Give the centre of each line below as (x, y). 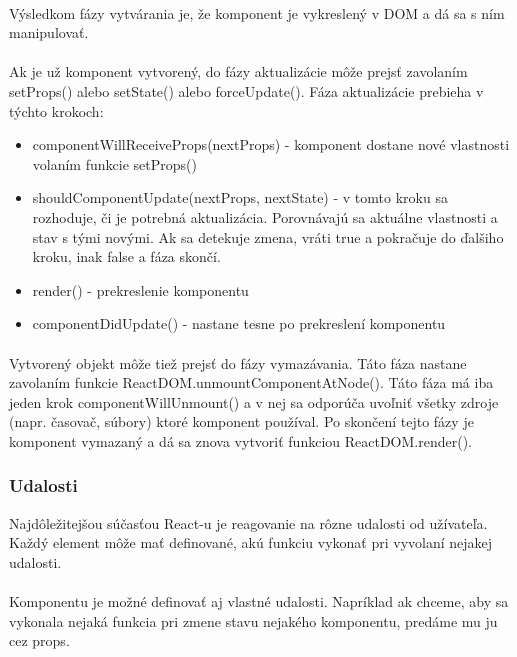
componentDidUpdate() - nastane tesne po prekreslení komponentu (239, 323)
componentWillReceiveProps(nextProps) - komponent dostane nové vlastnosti (271, 144)
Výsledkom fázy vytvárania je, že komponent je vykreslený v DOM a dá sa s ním (257, 12)
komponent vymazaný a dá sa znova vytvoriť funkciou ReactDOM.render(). (240, 440)
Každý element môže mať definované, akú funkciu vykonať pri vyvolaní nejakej (251, 542)
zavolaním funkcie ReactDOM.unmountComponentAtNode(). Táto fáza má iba (251, 382)
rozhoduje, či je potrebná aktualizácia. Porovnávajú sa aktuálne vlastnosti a (265, 216)
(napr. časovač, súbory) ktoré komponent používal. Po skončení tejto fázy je (241, 421)
